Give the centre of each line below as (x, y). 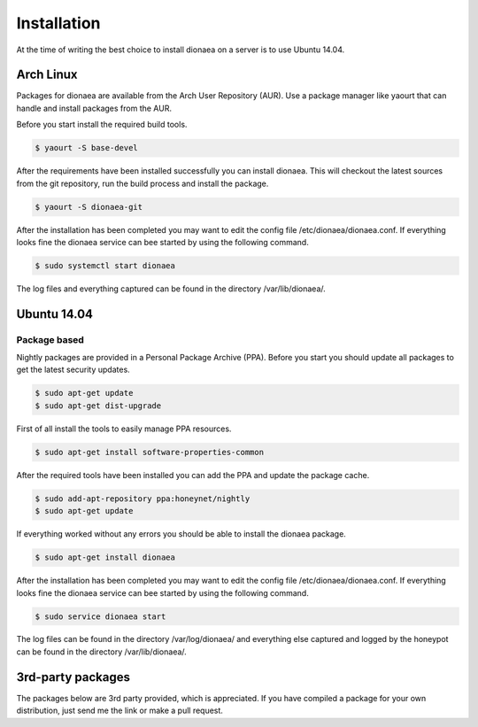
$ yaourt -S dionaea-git (89, 207)
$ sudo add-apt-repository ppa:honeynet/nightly (143, 499)
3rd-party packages (73, 677)
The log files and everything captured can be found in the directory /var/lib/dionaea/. (171, 289)
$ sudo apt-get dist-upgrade (98, 406)
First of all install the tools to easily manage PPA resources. (124, 429)
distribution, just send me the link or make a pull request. (119, 711)
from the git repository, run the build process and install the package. (143, 183)
